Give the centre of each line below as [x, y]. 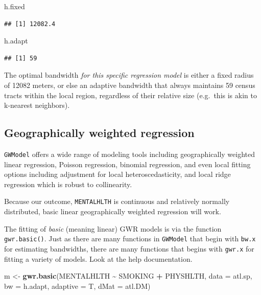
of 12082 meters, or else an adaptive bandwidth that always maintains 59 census [130, 85]
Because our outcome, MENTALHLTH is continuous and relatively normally [117, 201]
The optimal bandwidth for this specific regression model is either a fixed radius [129, 75]
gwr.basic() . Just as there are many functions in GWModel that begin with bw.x [130, 239]
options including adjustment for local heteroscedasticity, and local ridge [117, 174]
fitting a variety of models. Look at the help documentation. [98, 258]
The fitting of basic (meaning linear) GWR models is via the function [113, 228]
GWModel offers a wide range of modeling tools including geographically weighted [130, 154]
